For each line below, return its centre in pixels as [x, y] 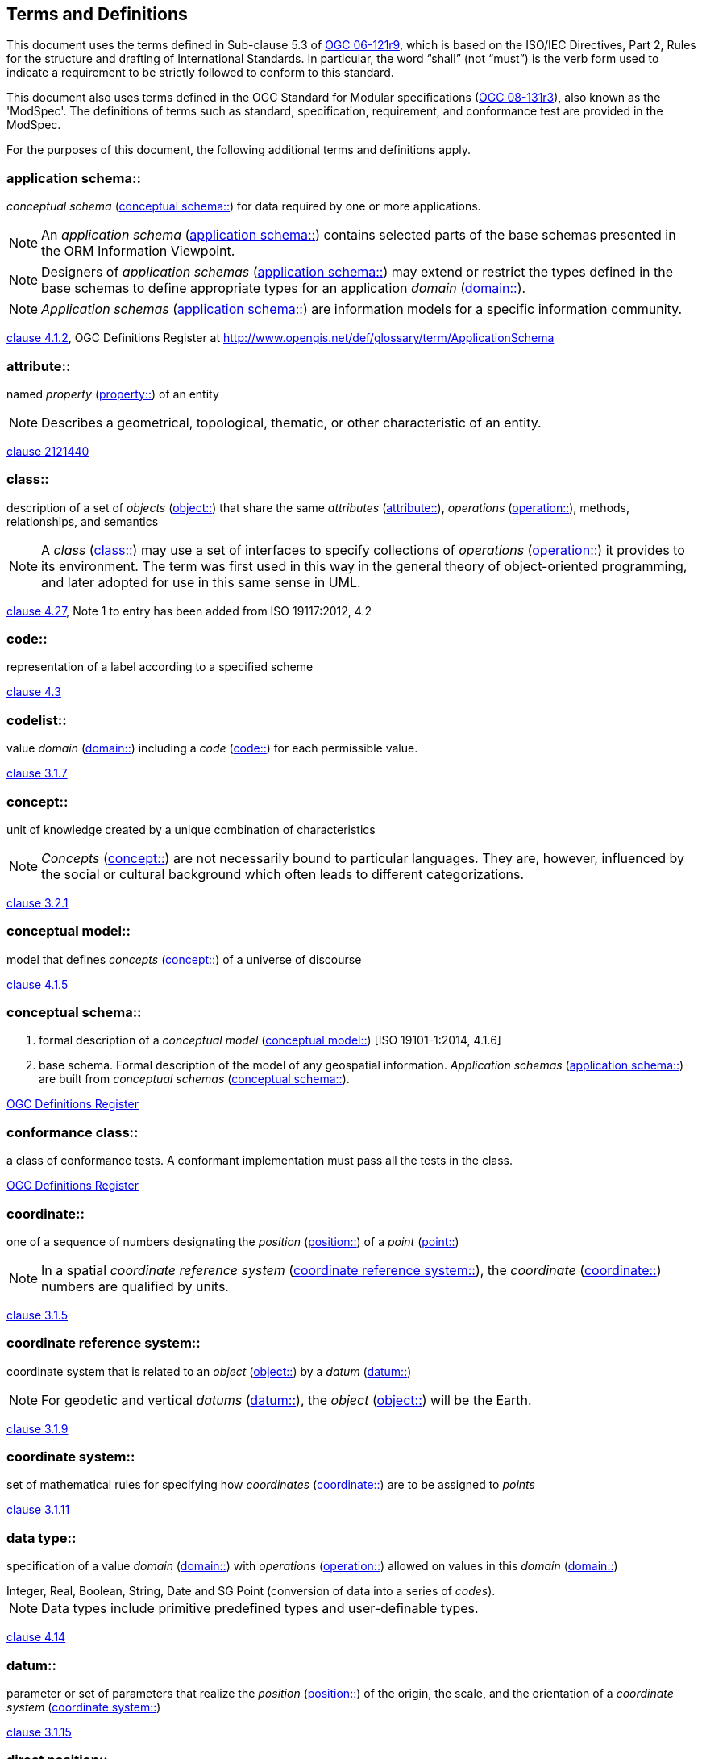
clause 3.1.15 [39, 1732]
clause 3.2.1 [37, 902]
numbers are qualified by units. [135, 1286]
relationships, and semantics [83, 521]
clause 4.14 [36, 1637]
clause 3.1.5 [37, 1315]
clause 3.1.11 [38, 1510]
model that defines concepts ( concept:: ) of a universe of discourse [184, 959]
